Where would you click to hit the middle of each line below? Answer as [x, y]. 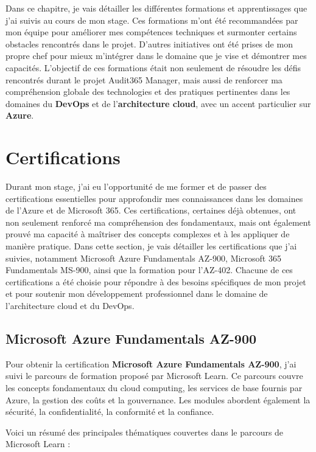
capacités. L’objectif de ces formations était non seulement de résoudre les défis [153, 67]
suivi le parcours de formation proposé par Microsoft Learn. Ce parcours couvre [154, 376]
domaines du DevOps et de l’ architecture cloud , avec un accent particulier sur [158, 103]
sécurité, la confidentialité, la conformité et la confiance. [110, 412]
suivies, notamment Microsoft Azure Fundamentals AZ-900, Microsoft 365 [143, 258]
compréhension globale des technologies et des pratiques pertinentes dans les [148, 92]
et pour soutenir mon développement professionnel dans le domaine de [137, 294]
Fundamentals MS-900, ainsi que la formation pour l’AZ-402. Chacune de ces [149, 270]
